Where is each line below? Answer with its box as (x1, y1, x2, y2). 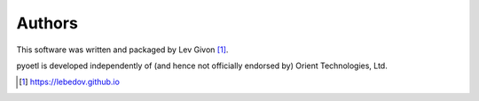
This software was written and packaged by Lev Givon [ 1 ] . (16, 44, 229, 55)
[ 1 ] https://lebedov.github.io (19, 76, 120, 88)
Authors (16, 13, 79, 33)
